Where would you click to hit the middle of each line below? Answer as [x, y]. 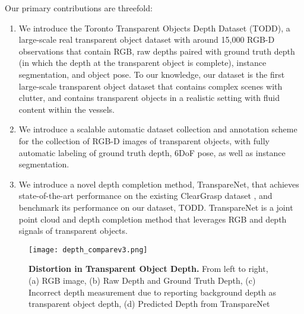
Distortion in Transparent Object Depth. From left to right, [148, 269]
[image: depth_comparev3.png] [88, 250]
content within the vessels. [67, 109]
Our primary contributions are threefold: [79, 8]
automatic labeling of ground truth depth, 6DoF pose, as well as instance [152, 152]
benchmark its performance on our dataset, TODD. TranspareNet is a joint [156, 207]
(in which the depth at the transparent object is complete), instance [142, 63]
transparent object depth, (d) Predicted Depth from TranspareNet [149, 304]
